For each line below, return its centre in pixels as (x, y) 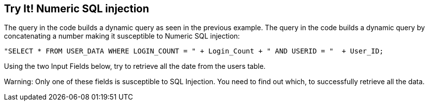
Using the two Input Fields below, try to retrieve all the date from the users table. (135, 66)
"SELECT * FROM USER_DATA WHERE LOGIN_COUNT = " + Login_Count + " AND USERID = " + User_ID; (194, 51)
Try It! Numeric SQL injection (77, 9)
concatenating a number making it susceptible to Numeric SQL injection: (122, 36)
